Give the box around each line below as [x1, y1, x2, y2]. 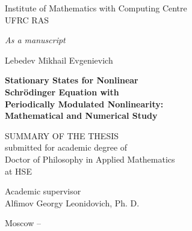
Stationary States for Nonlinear [5, 74, 138, 86]
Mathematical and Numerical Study [5, 109, 158, 122]
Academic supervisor [5, 185, 81, 197]
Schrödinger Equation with [5, 85, 119, 98]
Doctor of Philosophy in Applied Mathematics [5, 152, 175, 165]
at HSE [5, 164, 32, 177]
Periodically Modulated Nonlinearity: [5, 97, 164, 110]
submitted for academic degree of [5, 141, 128, 154]
